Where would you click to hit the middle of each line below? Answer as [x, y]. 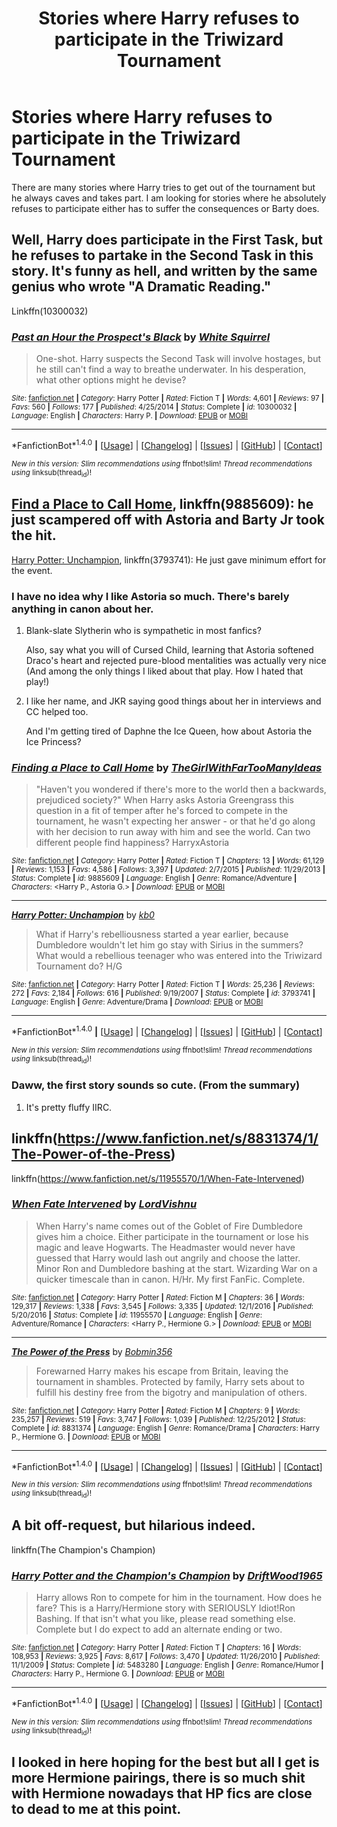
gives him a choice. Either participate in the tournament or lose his [172, 1236]
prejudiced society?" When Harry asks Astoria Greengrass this [164, 800]
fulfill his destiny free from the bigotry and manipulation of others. [171, 1392]
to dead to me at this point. [96, 1809]
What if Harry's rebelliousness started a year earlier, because [162, 934]
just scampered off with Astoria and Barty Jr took [168, 520]
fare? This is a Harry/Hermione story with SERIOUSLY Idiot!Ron [165, 1608]
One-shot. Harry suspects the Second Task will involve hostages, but [178, 359]
